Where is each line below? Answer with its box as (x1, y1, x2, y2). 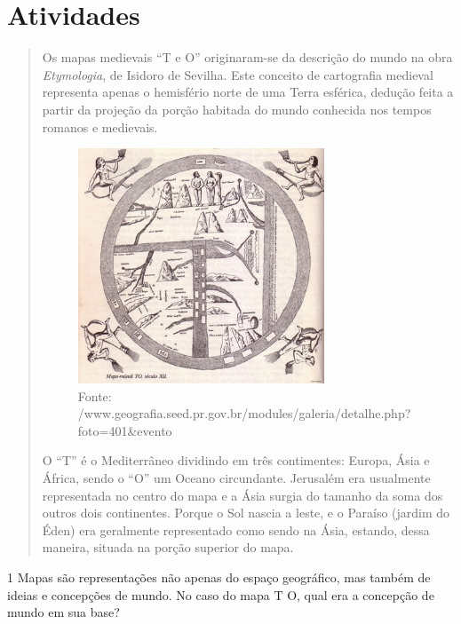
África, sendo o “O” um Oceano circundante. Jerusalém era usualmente (42, 469, 431, 487)
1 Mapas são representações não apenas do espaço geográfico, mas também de (7, 568, 431, 587)
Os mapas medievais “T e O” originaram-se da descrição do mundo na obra (42, 48, 453, 67)
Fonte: (77, 386, 112, 405)
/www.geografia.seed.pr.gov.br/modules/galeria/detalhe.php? (77, 404, 411, 423)
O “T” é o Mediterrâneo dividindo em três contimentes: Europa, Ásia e (42, 451, 430, 470)
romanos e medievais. (42, 117, 158, 136)
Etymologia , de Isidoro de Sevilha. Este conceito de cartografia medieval (42, 65, 433, 83)
